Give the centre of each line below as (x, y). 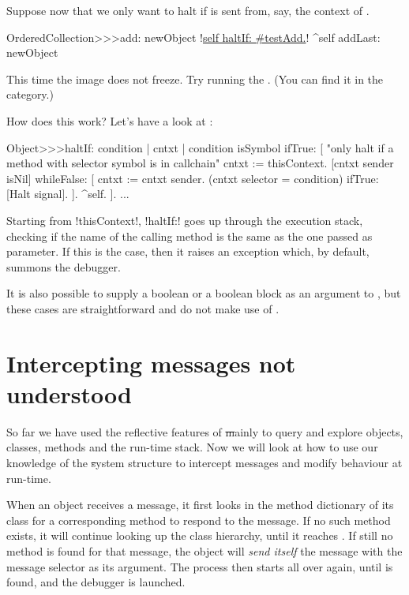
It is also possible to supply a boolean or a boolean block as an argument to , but (204, 293)
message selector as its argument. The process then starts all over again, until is (200, 566)
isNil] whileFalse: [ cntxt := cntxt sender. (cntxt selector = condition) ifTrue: (193, 178)
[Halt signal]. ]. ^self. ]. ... (68, 194)
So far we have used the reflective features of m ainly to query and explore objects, (205, 431)
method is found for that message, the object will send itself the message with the (204, 550)
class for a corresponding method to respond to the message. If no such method (199, 520)
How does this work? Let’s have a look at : (110, 120)
